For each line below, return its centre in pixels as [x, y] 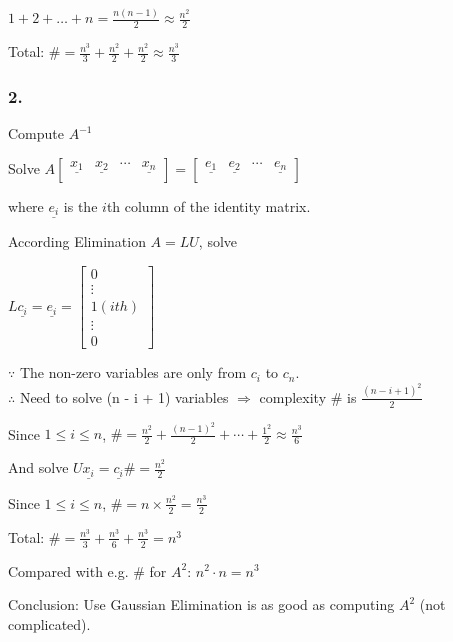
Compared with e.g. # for [87, 570]
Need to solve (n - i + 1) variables [124, 396]
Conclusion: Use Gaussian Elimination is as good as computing [201, 604]
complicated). [49, 623]
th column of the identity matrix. [208, 205]
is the [80, 205]
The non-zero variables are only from [133, 372]
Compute [36, 133]
